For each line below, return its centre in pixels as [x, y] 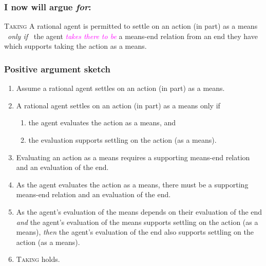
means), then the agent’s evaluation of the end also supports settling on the [135, 232]
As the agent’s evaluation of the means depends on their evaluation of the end [139, 211]
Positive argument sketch [57, 69]
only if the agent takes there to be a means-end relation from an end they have [133, 36]
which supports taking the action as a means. [75, 46]
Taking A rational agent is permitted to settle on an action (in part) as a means [131, 26]
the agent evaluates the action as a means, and [102, 122]
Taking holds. [38, 259]
